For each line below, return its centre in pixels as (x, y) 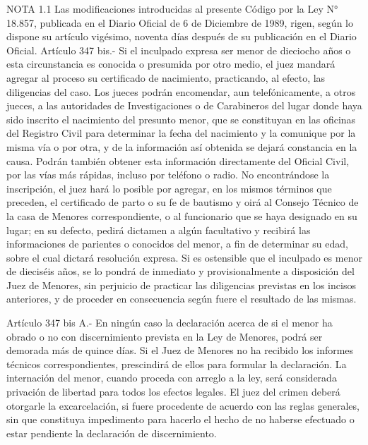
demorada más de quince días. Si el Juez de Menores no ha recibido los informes (180, 350)
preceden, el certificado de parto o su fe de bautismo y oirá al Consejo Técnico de (183, 202)
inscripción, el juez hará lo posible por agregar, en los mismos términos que (169, 188)
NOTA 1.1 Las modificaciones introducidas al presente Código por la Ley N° (172, 8)
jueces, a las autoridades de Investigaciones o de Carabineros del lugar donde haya (184, 105)
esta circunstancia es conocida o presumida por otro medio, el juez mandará (171, 64)
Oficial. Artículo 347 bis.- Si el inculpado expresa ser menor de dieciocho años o (179, 50)
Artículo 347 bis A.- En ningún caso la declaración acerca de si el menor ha (170, 323)
